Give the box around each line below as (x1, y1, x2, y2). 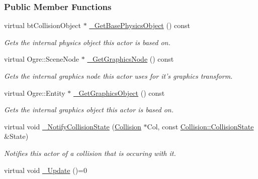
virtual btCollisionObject (4, 20, 81, 31)
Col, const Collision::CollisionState (147, 121, 254, 131)
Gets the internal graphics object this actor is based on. (4, 104, 174, 115)
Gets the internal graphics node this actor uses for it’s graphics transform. (4, 71, 233, 81)
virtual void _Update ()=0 (4, 164, 87, 175)
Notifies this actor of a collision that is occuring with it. (4, 147, 176, 158)
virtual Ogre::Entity (4, 87, 65, 98)
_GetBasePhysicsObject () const (89, 20, 190, 31)
